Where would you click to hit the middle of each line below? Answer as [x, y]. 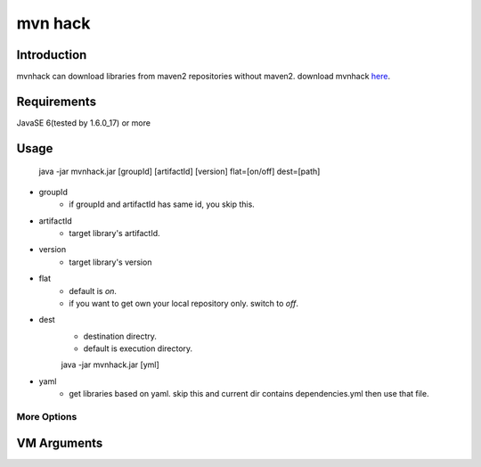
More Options [47, 417]
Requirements [57, 101]
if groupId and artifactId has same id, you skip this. [162, 204]
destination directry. [120, 336]
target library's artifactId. [114, 233]
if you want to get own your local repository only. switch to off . [183, 303]
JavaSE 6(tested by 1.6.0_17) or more [84, 123]
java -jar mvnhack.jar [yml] [110, 365]
